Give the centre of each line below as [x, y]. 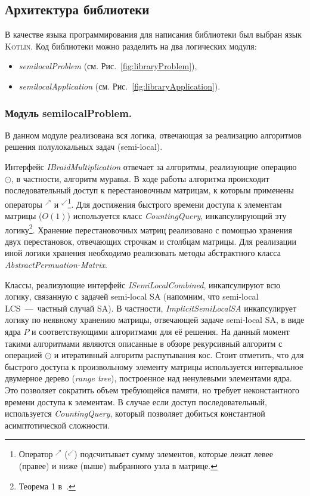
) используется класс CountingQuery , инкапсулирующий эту [177, 216]
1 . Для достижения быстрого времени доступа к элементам [175, 203]
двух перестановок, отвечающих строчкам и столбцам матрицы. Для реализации [151, 241]
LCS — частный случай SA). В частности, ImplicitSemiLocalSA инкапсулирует [151, 308]
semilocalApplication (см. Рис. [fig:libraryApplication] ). [120, 86]
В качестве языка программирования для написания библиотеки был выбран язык [154, 34]
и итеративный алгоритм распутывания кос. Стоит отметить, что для [179, 355]
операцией [24, 355]
